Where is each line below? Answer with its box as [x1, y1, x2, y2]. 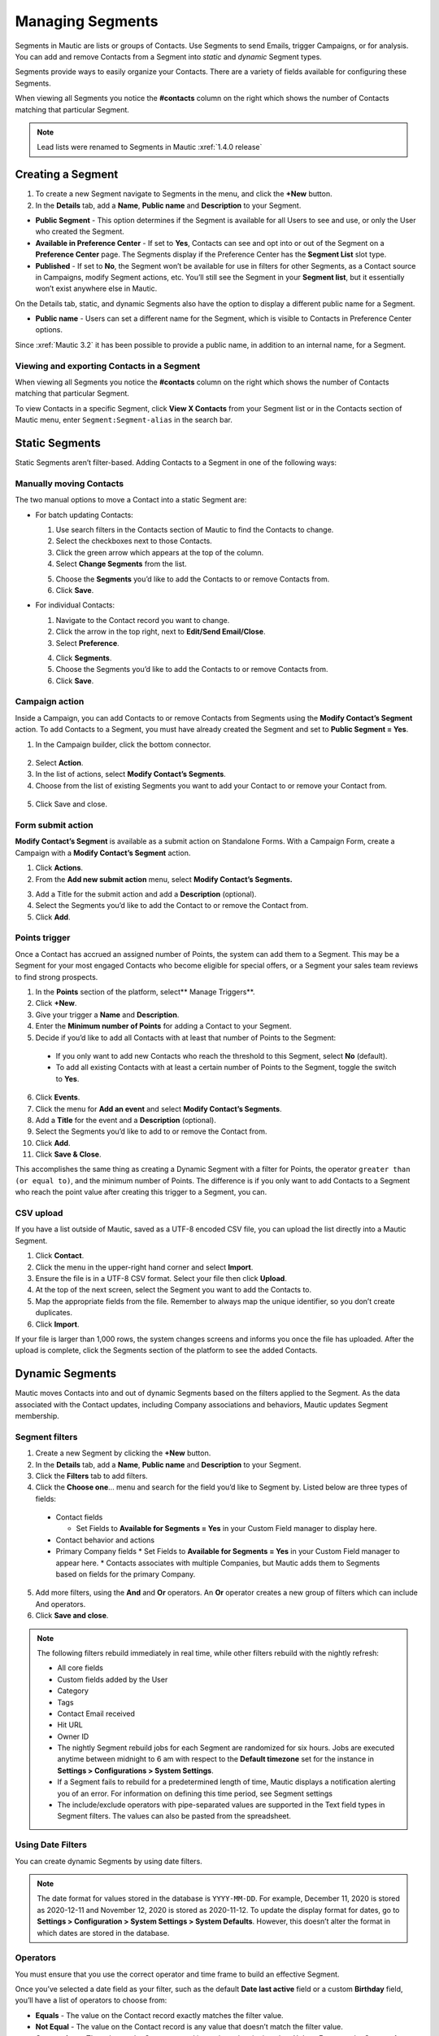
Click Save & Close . [35, 1149, 102, 1160]
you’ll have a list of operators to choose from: [15, 1995, 167, 2005]
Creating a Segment [15, 168, 119, 182]
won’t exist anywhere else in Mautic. [35, 283, 158, 293]
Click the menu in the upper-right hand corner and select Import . [35, 1262, 254, 1272]
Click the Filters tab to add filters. [35, 1471, 148, 1481]
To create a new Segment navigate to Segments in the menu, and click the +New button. [35, 189, 333, 199]
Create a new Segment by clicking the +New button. [35, 1448, 211, 1458]
